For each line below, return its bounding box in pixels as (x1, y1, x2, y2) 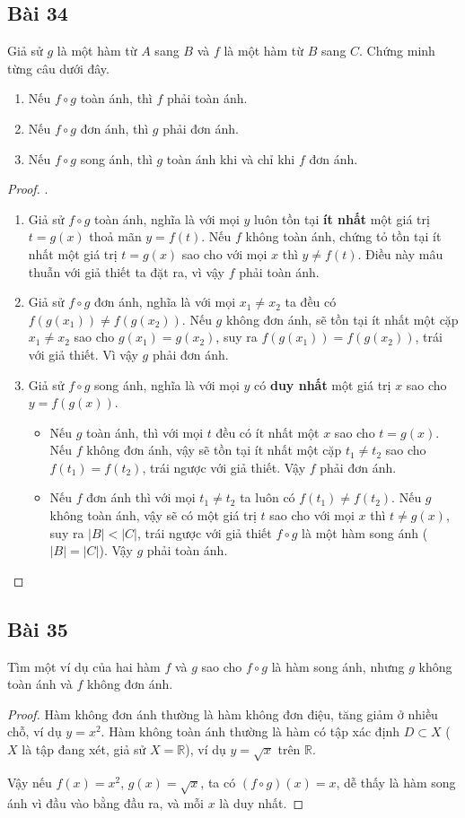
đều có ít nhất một (215, 422, 320, 441)
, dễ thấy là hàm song (336, 772, 456, 791)
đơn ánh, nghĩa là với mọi (93, 292, 236, 311)
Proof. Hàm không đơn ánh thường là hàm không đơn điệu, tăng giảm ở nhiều (7, 704, 438, 723)
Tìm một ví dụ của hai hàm (7, 657, 161, 675)
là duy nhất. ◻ (219, 793, 304, 812)
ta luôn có (240, 488, 295, 507)
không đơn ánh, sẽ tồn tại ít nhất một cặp (225, 309, 459, 328)
